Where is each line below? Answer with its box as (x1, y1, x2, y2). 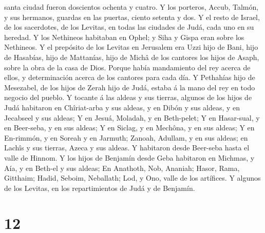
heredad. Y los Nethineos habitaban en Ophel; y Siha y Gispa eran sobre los (4, 31, 244, 42)
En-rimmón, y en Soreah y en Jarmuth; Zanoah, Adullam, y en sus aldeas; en (4, 132, 248, 143)
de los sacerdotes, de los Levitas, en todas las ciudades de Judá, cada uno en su (4, 22, 254, 32)
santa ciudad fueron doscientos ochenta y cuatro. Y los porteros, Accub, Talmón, (4, 2, 259, 12)
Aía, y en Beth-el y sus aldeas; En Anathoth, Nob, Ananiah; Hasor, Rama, (4, 162, 240, 173)
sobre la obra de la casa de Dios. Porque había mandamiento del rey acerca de (4, 62, 251, 72)
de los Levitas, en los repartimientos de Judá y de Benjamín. (4, 182, 195, 193)
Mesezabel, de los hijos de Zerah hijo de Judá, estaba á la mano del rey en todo (4, 82, 255, 92)
